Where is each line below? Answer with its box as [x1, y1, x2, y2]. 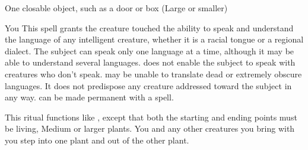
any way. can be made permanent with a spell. [5, 91, 174, 103]
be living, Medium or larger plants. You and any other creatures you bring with [5, 122, 295, 135]
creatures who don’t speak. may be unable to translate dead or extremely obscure [5, 67, 302, 80]
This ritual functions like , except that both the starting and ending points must [5, 110, 297, 123]
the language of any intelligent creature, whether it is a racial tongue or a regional [5, 33, 304, 45]
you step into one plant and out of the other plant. [5, 133, 189, 146]
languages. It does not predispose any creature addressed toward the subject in [5, 79, 292, 92]
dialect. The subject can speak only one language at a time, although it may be [5, 44, 294, 57]
